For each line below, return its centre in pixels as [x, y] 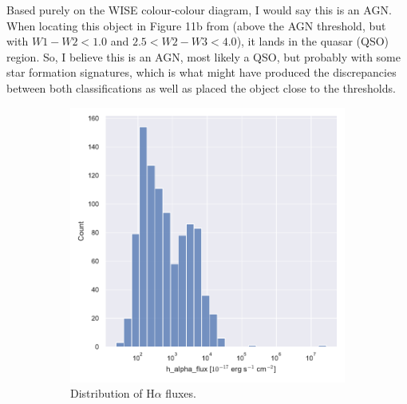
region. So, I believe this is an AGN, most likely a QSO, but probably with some [203, 56]
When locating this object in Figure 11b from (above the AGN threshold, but [196, 25]
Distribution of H [113, 393]
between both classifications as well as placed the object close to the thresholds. [201, 87]
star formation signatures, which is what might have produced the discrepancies [202, 72]
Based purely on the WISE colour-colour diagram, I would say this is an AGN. [199, 10]
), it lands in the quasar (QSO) [313, 41]
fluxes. [181, 393]
